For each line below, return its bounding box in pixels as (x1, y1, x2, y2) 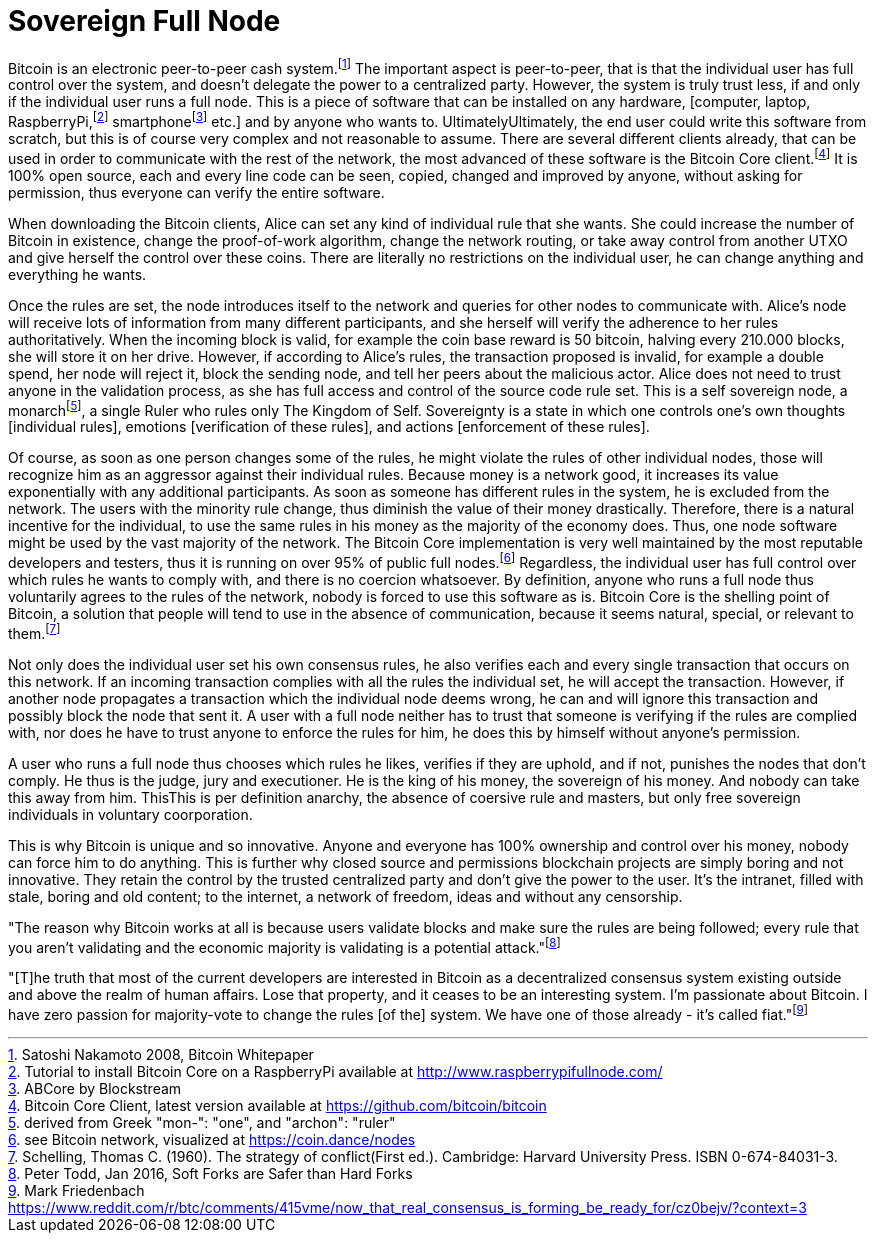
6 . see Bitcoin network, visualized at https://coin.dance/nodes (8, 1131, 416, 1148)
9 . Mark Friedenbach (8, 1182, 145, 1199)
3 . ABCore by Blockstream (8, 1080, 182, 1097)
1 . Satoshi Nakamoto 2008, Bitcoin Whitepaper (8, 1046, 314, 1063)
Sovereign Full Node (8, 4, 281, 38)
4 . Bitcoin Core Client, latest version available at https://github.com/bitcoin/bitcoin (8, 1097, 547, 1114)
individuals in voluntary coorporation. (8, 805, 253, 823)
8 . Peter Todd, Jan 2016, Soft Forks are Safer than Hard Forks (8, 1165, 413, 1182)
